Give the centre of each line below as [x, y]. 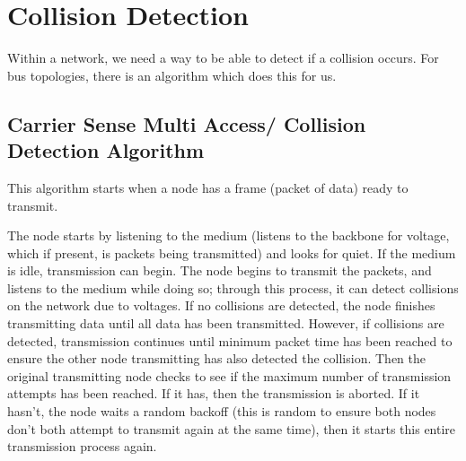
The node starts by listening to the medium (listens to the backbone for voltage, [229, 235]
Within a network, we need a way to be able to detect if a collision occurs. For [223, 58]
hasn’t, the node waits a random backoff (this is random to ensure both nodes [222, 411]
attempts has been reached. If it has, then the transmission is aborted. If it [214, 393]
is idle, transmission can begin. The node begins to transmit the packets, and [220, 270]
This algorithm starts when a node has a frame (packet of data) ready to [208, 187]
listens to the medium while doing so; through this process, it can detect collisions [233, 287]
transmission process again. [82, 446]
